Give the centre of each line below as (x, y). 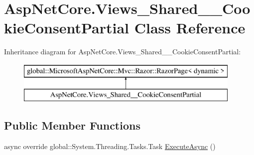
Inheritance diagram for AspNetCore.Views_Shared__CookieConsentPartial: (123, 52)
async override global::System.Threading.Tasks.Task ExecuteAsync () (110, 146)
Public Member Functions (72, 125)
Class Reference (190, 28)
